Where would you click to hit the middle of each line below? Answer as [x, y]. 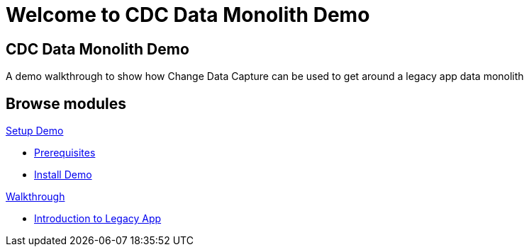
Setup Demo [35, 131]
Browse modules [66, 103]
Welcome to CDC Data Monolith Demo [188, 15]
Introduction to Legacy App [98, 219]
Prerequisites [65, 153]
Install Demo [63, 175]
